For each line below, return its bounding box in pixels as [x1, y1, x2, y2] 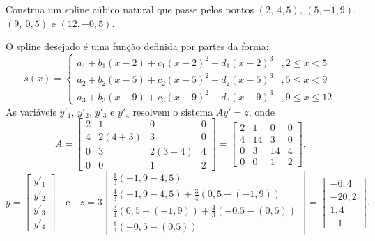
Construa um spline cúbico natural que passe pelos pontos [6, 2, 254, 16]
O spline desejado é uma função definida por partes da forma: [6, 39, 269, 54]
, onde [248, 104, 275, 118]
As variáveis [6, 104, 56, 118]
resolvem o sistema [132, 104, 213, 118]
